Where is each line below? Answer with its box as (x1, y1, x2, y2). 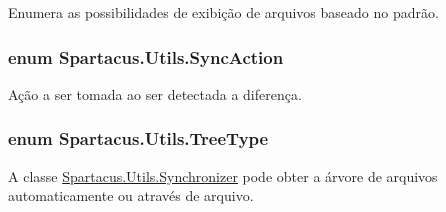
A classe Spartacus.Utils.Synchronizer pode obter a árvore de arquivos (8, 165, 438, 186)
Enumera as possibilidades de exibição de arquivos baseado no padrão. (8, 2, 439, 22)
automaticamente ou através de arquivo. (8, 185, 254, 206)
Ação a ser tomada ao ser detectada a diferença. (8, 83, 302, 104)
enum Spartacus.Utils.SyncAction (8, 44, 284, 69)
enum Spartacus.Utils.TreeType (8, 126, 269, 151)
